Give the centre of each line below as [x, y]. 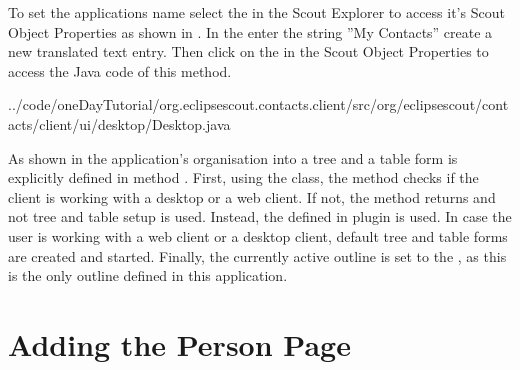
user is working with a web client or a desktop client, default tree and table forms [258, 235]
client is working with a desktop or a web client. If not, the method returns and [252, 196]
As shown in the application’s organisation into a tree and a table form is [233, 157]
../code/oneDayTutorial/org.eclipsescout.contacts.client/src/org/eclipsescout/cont [258, 104]
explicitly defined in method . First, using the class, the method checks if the [243, 177]
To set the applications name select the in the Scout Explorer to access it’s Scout [256, 12]
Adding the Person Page [179, 343]
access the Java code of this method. [120, 70]
